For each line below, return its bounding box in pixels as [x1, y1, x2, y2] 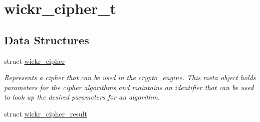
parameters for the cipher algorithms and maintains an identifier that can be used [4, 82, 254, 92]
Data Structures [4, 32, 89, 47]
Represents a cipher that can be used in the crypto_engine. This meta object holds [4, 72, 256, 83]
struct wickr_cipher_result [4, 108, 87, 119]
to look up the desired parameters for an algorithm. [4, 92, 160, 102]
